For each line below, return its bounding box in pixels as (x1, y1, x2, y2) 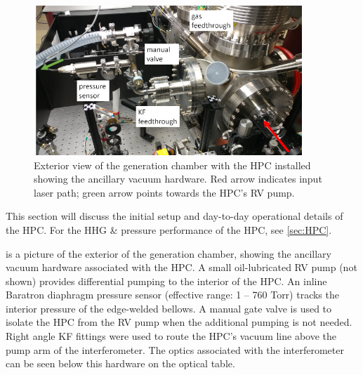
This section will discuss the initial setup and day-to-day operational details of (6, 209, 343, 223)
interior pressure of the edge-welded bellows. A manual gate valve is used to (6, 301, 332, 315)
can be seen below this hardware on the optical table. (6, 356, 235, 371)
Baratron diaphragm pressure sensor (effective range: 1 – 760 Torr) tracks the (6, 287, 339, 302)
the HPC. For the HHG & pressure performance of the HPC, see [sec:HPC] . (6, 222, 332, 237)
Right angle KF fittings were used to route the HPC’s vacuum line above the (6, 329, 337, 343)
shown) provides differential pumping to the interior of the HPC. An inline (6, 273, 327, 288)
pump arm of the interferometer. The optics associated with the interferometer (6, 342, 344, 357)
